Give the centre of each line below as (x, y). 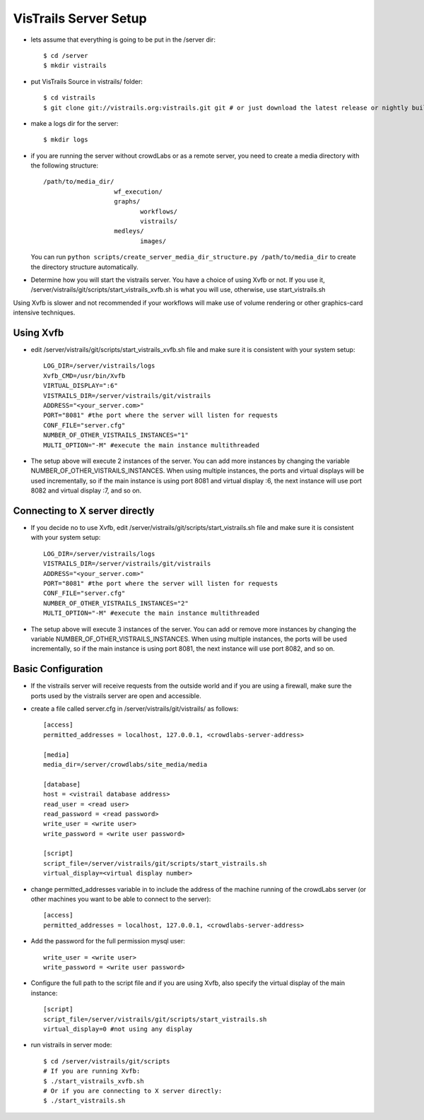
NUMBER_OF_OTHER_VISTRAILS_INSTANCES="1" (116, 435)
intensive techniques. (44, 313)
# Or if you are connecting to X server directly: (133, 1091)
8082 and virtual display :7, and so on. (86, 490)
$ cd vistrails (70, 98)
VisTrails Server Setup (80, 18)
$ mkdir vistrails (75, 66)
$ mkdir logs (66, 140)
